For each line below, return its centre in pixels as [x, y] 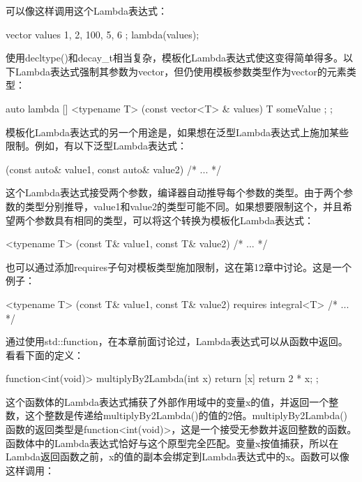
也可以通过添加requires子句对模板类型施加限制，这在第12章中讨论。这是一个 [179, 266]
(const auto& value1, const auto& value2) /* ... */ [113, 169]
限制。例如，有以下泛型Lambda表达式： [96, 146]
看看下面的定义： [45, 355]
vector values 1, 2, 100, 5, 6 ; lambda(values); [103, 34]
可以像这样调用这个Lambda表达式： [86, 10]
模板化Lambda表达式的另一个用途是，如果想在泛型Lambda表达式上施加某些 [177, 132]
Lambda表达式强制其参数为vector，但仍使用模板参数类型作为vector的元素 [181, 71]
